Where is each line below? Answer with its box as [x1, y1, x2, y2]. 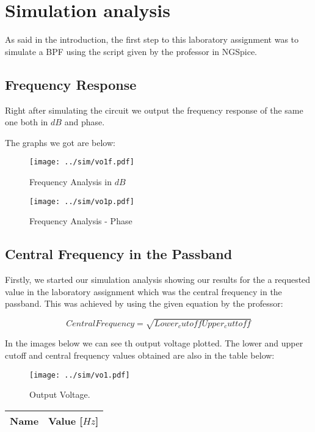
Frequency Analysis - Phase [29, 214, 132, 227]
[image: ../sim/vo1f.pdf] [29, 158, 134, 167]
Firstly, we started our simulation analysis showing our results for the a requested [5, 273, 311, 285]
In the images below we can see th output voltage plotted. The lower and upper [5, 337, 303, 350]
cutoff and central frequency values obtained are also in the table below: [5, 348, 275, 361]
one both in [5, 115, 48, 128]
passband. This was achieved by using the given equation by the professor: [5, 297, 283, 310]
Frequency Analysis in [29, 175, 112, 188]
